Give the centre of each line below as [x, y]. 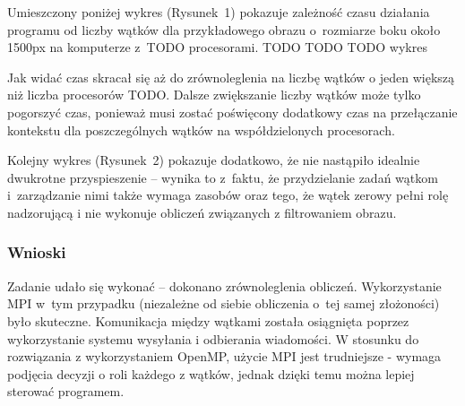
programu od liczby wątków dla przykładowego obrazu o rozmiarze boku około [224, 29]
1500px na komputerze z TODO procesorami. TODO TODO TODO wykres [217, 47]
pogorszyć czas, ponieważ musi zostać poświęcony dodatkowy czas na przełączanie [232, 112]
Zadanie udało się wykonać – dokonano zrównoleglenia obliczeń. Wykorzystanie [224, 285]
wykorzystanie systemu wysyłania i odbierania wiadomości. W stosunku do [213, 338]
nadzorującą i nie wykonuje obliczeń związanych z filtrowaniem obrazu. [202, 212]
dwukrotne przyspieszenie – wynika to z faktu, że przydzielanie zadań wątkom [223, 177]
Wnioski [37, 252]
